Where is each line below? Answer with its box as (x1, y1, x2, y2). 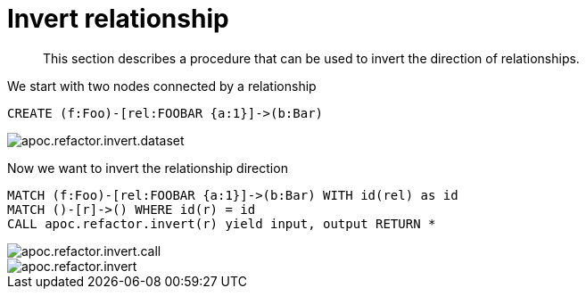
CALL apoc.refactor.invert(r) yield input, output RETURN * (7, 216, 436, 231)
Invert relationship (7, 4, 229, 34)
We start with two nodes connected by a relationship (7, 78, 317, 94)
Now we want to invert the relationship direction (7, 160, 288, 176)
